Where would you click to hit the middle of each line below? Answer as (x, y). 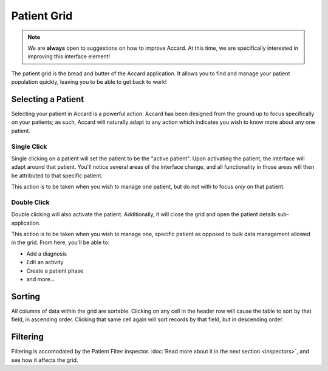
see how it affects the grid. (45, 360)
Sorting (26, 297)
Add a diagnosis (46, 254)
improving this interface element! (69, 56)
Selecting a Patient (48, 99)
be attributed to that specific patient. (57, 175)
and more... (41, 279)
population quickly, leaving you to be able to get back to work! (89, 82)
